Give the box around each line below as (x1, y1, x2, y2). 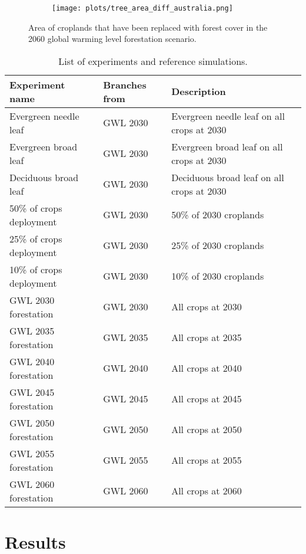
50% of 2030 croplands (171, 208, 264, 222)
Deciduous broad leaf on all (171, 170, 284, 184)
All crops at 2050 (171, 422, 242, 437)
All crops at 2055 (171, 453, 242, 467)
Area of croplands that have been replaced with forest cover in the (28, 21, 268, 33)
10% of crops (9, 262, 62, 276)
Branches (103, 77, 147, 91)
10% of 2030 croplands (171, 269, 264, 283)
